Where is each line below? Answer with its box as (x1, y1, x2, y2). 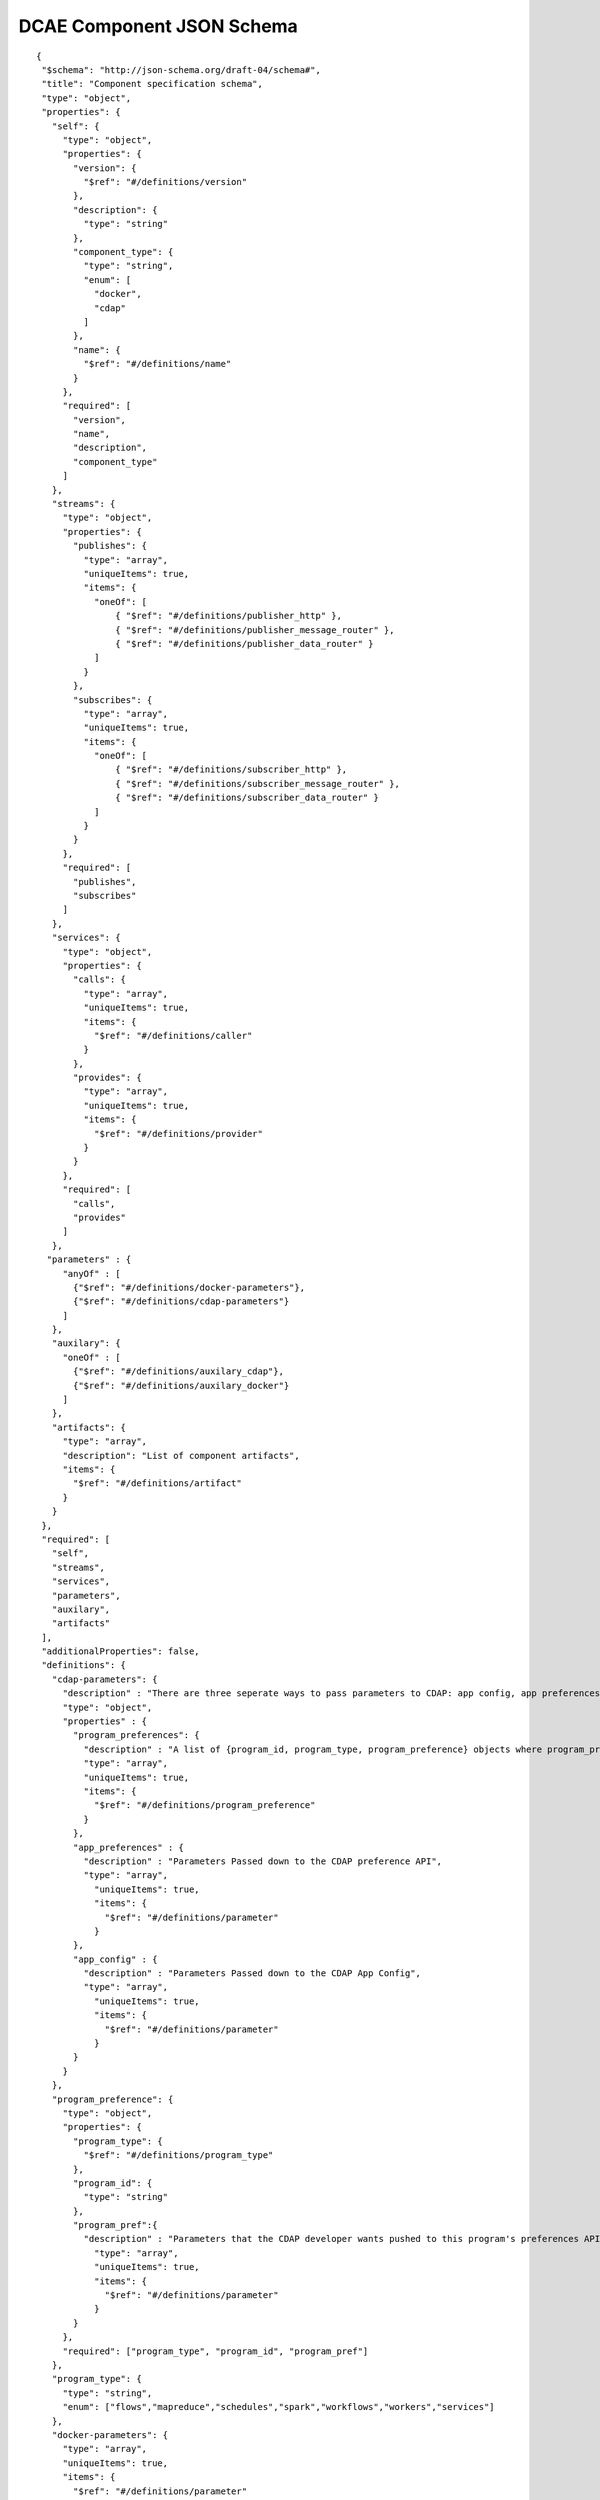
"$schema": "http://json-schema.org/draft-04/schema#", (41, 64, 322, 75)
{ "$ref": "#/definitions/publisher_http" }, (115, 610, 342, 622)
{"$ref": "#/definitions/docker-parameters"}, (73, 1281, 305, 1293)
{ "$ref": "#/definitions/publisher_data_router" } (115, 638, 374, 649)
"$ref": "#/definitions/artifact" (73, 1478, 242, 1489)
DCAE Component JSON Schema (18, 15, 299, 37)
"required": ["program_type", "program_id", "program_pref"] (62, 2345, 369, 2357)
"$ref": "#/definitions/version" (83, 176, 248, 188)
